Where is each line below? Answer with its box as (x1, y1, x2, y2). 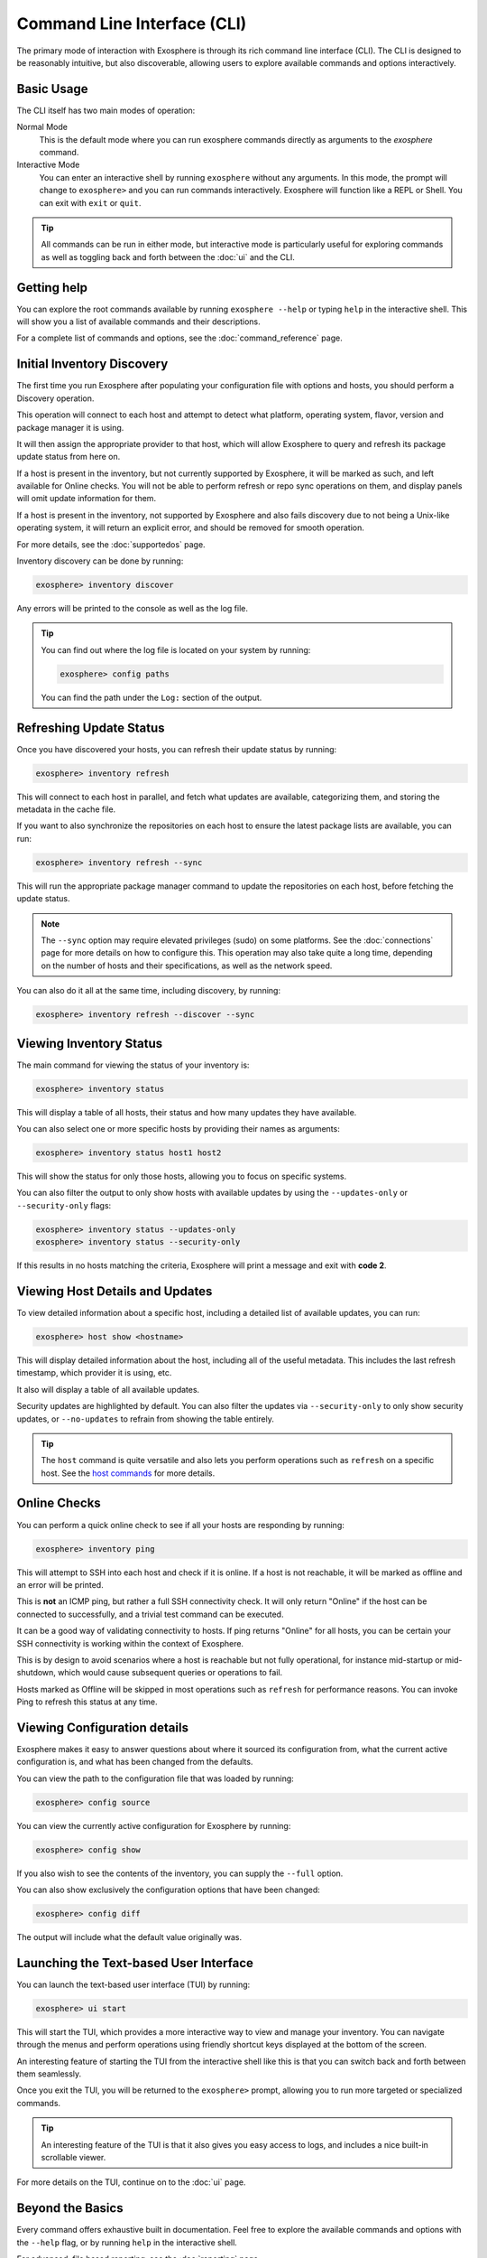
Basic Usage (16, 81, 88, 97)
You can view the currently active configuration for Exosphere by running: (16, 1820, 291, 1831)
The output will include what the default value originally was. (16, 1932, 243, 1943)
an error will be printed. (16, 1579, 104, 1590)
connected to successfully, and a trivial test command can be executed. (16, 1609, 284, 1619)
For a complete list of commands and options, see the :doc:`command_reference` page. (16, 332, 343, 343)
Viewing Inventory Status (16, 1035, 162, 1051)
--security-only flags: (16, 1199, 112, 1210)
